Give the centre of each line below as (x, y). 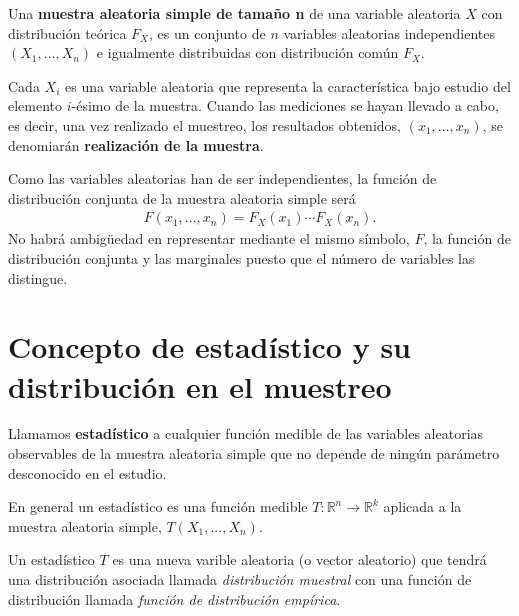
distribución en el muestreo (200, 385)
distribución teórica (67, 32)
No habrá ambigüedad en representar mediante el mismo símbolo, (209, 238)
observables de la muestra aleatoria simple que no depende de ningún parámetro (254, 453)
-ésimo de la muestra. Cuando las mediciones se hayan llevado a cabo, (285, 105)
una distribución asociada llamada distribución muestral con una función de (240, 579)
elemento (35, 105)
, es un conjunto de (207, 32)
